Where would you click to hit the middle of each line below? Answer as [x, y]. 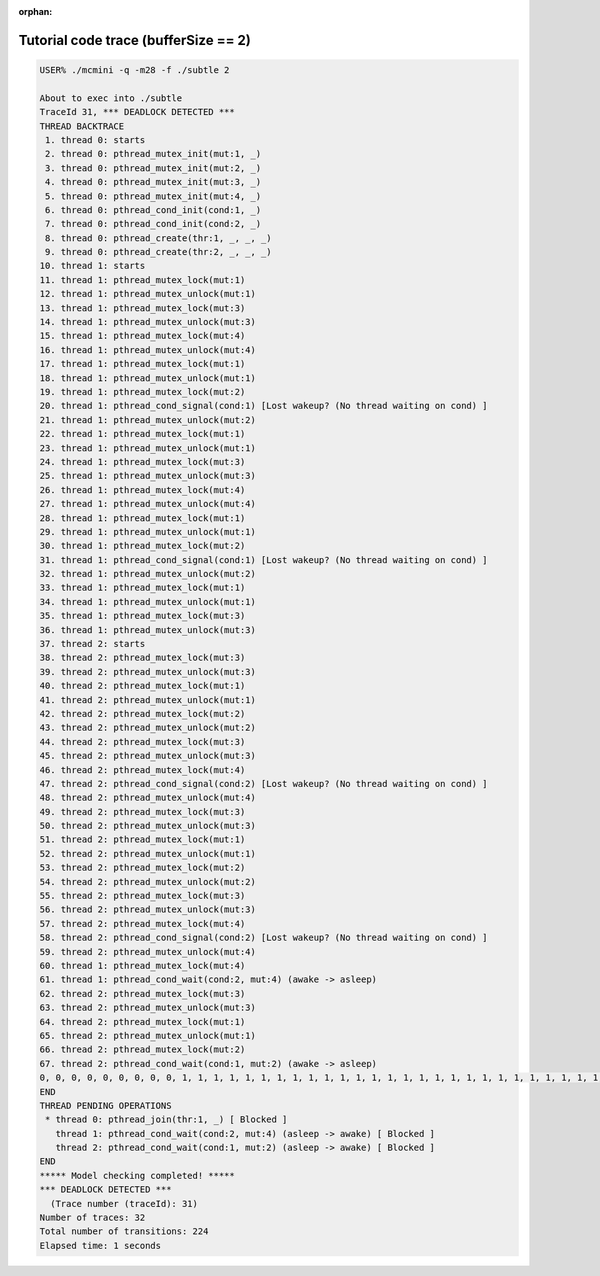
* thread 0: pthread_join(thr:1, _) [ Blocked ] [166, 1119]
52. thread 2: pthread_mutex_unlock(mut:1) [148, 853]
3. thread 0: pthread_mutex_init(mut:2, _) [153, 168]
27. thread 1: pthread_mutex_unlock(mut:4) [148, 504]
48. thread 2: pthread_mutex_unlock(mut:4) [148, 798]
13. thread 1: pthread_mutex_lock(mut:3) [142, 308]
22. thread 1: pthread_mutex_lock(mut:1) [142, 434]
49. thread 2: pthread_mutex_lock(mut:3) [142, 811]
